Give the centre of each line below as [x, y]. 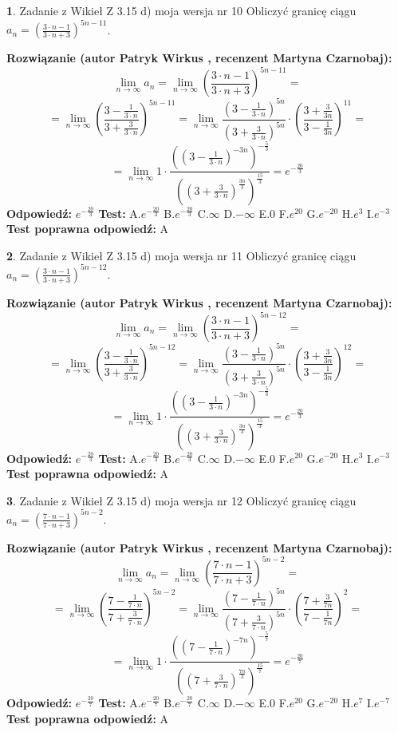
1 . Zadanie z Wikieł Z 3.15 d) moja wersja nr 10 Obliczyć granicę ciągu [181, 10]
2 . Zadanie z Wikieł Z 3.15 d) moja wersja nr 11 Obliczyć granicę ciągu [181, 255]
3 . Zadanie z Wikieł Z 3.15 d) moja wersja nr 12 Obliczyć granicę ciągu [181, 500]
